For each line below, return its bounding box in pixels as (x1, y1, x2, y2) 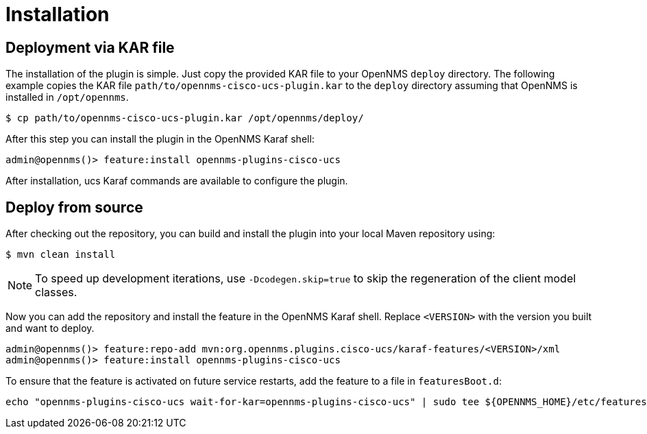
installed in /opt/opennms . (5, 91, 129, 104)
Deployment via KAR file (5, 38, 175, 56)
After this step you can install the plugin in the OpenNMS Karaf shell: (5, 133, 315, 145)
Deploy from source (5, 198, 143, 216)
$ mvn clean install (5, 249, 116, 261)
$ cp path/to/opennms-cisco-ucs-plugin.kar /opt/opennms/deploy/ (5, 112, 364, 124)
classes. (35, 285, 77, 300)
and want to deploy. (5, 322, 95, 335)
